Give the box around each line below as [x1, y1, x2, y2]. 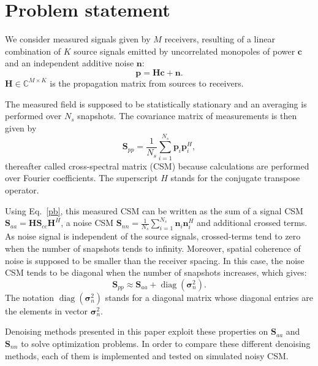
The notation [5, 290, 55, 303]
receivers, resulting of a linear [164, 33, 275, 45]
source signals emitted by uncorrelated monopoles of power [74, 44, 295, 57]
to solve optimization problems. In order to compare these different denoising [21, 337, 311, 349]
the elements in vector [5, 304, 88, 317]
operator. [5, 184, 39, 196]
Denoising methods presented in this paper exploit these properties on [5, 325, 268, 338]
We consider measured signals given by [5, 33, 151, 45]
